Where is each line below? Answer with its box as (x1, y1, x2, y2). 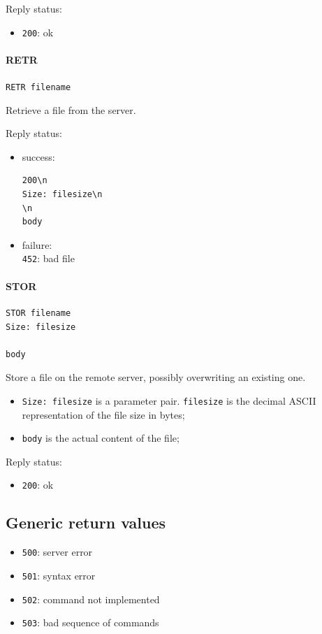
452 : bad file (22, 251, 75, 266)
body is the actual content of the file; (22, 431, 180, 445)
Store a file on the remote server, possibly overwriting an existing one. (6, 370, 306, 384)
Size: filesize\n (22, 189, 103, 200)
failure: (22, 237, 52, 252)
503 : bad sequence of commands (22, 615, 159, 630)
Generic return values (6, 512, 166, 533)
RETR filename (6, 82, 71, 93)
